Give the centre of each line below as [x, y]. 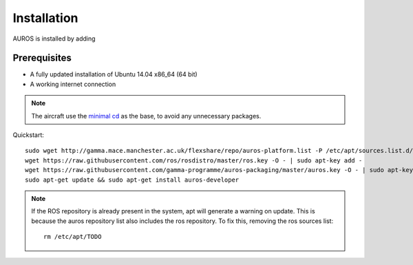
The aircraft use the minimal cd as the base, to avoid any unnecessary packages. [146, 116]
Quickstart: [29, 135]
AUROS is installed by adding [54, 39]
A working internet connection [73, 84]
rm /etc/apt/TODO [73, 237]
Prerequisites [42, 58]
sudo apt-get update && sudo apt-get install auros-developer [132, 180]
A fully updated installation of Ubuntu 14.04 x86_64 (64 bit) [114, 74]
